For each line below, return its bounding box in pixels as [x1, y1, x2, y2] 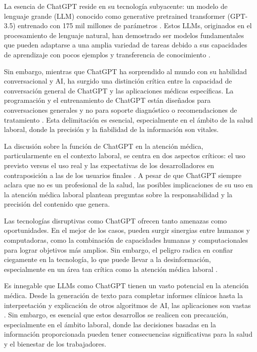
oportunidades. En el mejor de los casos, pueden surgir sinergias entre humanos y [4, 225, 250, 235]
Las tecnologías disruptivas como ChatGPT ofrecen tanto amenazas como [4, 215, 227, 225]
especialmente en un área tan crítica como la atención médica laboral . [4, 264, 218, 274]
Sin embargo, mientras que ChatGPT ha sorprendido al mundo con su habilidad [4, 66, 247, 76]
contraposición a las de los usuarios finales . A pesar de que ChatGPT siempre [4, 170, 242, 180]
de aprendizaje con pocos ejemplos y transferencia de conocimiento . [4, 49, 211, 59]
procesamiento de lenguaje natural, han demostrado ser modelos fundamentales [4, 30, 244, 40]
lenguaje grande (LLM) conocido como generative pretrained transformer [4, 10, 225, 21]
